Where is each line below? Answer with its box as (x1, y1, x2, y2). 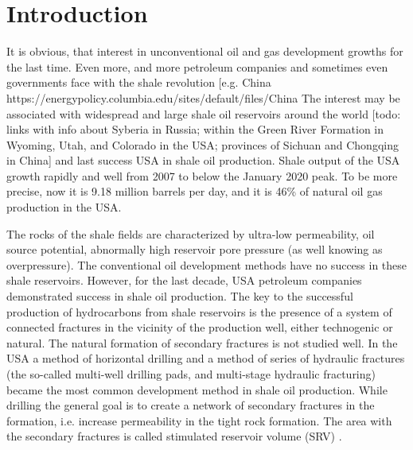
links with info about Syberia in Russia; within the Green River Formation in (6, 121, 384, 138)
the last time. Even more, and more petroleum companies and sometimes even (6, 58, 388, 75)
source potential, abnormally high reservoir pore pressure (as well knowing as (6, 241, 383, 258)
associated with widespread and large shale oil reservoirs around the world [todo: (6, 105, 401, 122)
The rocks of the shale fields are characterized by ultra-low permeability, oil (6, 225, 375, 242)
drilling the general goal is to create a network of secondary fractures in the (6, 397, 375, 413)
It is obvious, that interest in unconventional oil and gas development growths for (6, 43, 403, 60)
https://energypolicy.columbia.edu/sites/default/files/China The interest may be (6, 89, 400, 106)
